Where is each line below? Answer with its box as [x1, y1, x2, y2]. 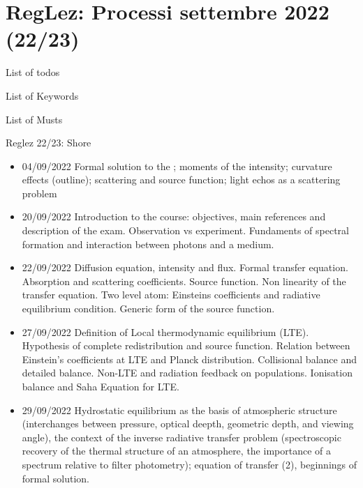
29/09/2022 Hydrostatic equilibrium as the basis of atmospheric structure [22, 402, 337, 417]
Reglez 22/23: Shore [6, 135, 91, 150]
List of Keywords [6, 88, 79, 102]
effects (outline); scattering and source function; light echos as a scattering [22, 172, 341, 187]
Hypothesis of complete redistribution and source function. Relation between [22, 338, 350, 353]
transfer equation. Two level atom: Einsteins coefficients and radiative [22, 287, 320, 302]
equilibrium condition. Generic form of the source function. [22, 301, 275, 316]
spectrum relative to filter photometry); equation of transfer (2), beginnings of [22, 457, 357, 471]
